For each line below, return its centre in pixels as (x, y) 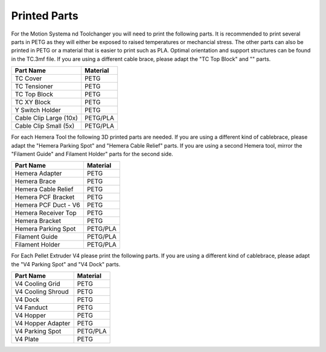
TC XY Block (33, 102)
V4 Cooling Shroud (42, 292)
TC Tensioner (34, 86)
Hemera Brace (35, 181)
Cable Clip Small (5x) (45, 126)
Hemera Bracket (38, 221)
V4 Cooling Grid (37, 284)
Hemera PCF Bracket (45, 197)
